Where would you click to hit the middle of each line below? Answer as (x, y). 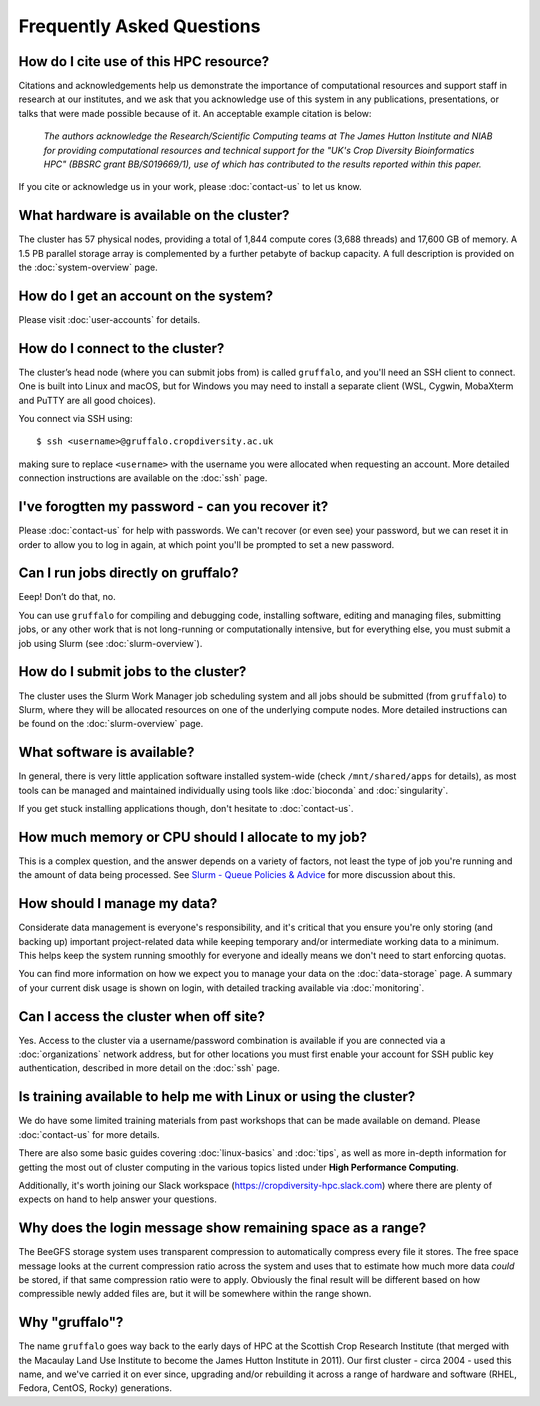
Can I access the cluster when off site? (141, 1016)
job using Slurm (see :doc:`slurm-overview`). (110, 643)
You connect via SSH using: (75, 419)
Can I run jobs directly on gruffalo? (128, 573)
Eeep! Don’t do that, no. (67, 597)
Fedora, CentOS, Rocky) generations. (95, 1388)
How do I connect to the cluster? (121, 348)
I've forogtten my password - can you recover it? (173, 506)
